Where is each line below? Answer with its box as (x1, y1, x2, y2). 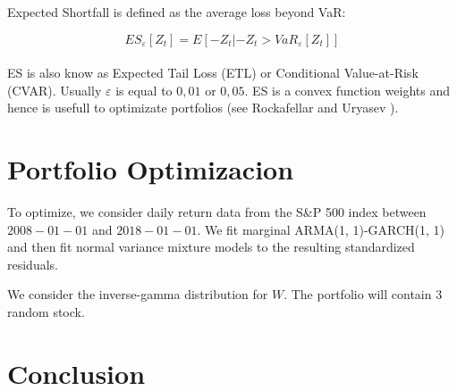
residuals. (7, 254, 58, 273)
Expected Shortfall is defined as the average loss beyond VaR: (7, 3, 346, 21)
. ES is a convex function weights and (244, 80, 450, 99)
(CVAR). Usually (7, 80, 102, 99)
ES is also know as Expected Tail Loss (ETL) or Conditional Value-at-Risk (7, 63, 419, 82)
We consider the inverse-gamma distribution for (7, 285, 268, 304)
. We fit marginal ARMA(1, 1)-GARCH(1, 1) (197, 220, 445, 238)
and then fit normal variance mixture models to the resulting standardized (7, 237, 415, 256)
